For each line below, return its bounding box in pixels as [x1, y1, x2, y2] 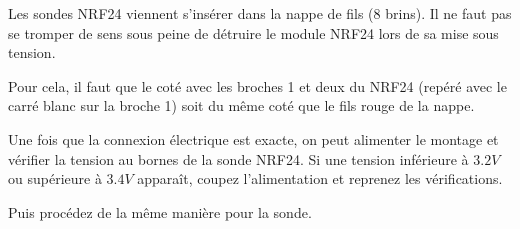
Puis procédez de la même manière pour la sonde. [8, 201, 312, 222]
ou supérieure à [8, 168, 102, 189]
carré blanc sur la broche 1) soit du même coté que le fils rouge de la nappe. [8, 95, 475, 116]
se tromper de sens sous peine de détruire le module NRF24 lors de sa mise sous [8, 22, 499, 43]
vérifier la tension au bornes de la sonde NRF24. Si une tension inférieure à [8, 148, 469, 169]
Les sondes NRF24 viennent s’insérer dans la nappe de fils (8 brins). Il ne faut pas [8, 3, 512, 23]
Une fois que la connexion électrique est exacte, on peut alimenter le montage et [8, 128, 499, 149]
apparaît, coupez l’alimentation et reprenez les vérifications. [137, 168, 503, 189]
